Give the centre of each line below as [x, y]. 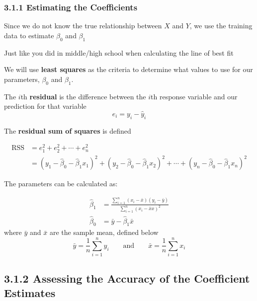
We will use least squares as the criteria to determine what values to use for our [128, 69]
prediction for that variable [45, 106]
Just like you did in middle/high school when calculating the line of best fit [119, 52]
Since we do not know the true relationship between [83, 26]
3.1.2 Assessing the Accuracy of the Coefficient [127, 278]
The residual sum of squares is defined [68, 130]
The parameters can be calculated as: [61, 184]
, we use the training [221, 26]
